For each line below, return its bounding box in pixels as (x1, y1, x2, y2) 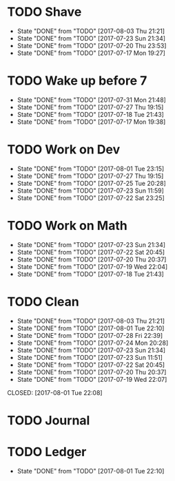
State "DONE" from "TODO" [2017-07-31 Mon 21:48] (17, 96, 167, 104)
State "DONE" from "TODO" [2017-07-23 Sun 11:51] (17, 353, 163, 361)
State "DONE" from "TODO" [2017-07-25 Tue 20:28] (17, 179, 167, 187)
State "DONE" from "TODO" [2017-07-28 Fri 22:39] (17, 331, 163, 339)
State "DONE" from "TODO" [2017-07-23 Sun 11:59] (17, 186, 164, 195)
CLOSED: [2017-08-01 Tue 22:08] (7, 388, 103, 396)
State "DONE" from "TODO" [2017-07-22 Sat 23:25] (17, 193, 165, 202)
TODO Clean (7, 294, 79, 310)
